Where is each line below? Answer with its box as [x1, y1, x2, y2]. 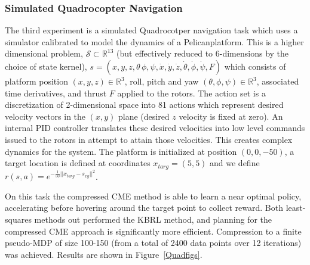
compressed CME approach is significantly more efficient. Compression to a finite [5, 225, 302, 237]
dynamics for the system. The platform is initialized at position [5, 145, 237, 157]
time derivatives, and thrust [5, 86, 107, 99]
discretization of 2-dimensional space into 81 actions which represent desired [5, 98, 284, 111]
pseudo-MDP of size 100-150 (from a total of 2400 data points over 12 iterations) [5, 236, 302, 249]
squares [5, 213, 32, 226]
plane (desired [118, 110, 170, 122]
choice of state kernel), [5, 60, 87, 72]
